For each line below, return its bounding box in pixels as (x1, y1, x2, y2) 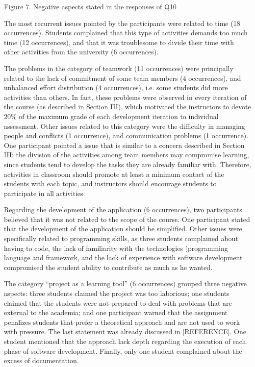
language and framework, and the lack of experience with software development (4, 252, 243, 263)
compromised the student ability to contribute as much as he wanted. (4, 262, 213, 272)
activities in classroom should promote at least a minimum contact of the (4, 169, 224, 179)
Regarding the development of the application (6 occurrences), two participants (4, 204, 242, 215)
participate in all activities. (4, 188, 85, 198)
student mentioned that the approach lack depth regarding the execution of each (4, 336, 246, 346)
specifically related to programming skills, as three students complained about (4, 233, 238, 244)
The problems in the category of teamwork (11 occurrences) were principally (4, 63, 233, 73)
